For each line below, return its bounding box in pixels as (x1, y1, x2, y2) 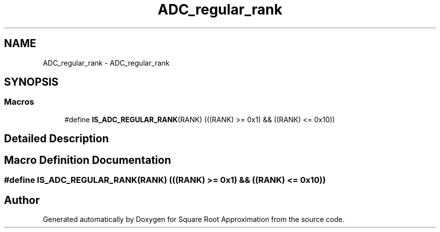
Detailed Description (4, 132, 109, 145)
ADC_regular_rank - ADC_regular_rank (43, 58, 170, 67)
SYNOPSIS (4, 76, 59, 89)
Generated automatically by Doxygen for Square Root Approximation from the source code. (43, 214, 345, 223)
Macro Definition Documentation (4, 153, 171, 166)
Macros (4, 97, 34, 107)
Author (4, 193, 40, 206)
